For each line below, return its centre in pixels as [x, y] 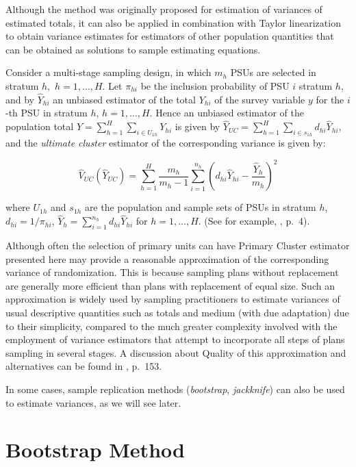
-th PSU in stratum [47, 113]
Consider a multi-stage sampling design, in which [109, 72]
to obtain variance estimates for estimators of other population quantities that [170, 36]
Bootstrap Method [95, 450]
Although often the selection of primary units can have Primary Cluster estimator [178, 245]
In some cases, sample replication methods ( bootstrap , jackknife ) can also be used [175, 389]
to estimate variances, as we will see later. [93, 402]
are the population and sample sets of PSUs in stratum [200, 207]
